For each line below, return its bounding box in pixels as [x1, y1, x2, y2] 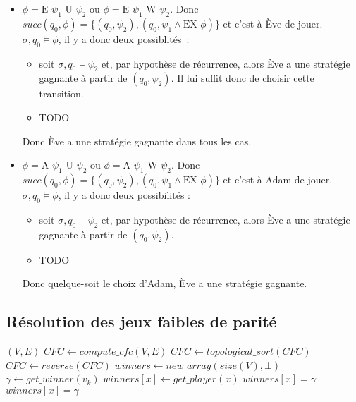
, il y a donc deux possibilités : [58, 187, 190, 202]
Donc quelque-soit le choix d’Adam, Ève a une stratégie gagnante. [22, 276, 307, 291]
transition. [39, 86, 84, 101]
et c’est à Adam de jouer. [223, 171, 333, 186]
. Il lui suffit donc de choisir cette [171, 71, 314, 85]
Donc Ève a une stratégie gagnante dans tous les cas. [22, 133, 252, 148]
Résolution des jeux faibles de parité [6, 310, 277, 332]
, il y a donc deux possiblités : [58, 31, 190, 46]
